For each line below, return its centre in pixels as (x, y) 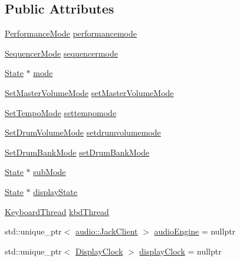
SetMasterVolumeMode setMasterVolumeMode (89, 92)
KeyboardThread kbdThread (57, 211)
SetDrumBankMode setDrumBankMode (77, 152)
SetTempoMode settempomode (61, 112)
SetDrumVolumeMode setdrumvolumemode (83, 132)
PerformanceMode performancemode (71, 33)
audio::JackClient (106, 231)
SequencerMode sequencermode (61, 53)
